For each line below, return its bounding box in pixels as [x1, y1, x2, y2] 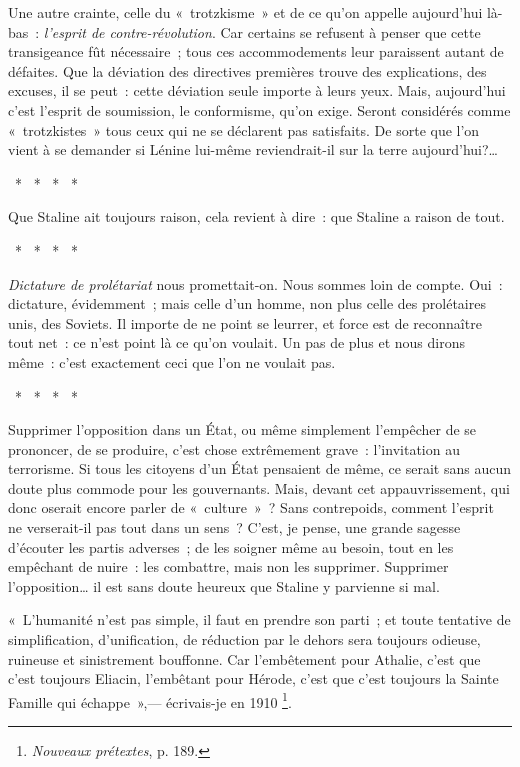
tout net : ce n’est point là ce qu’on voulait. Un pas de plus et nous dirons [8, 332, 465, 353]
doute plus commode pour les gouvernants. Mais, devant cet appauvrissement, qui [8, 477, 510, 498]
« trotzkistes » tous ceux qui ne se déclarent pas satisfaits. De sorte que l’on [8, 119, 480, 140]
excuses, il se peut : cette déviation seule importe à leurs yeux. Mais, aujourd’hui [8, 80, 506, 101]
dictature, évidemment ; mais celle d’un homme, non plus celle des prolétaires [8, 293, 486, 314]
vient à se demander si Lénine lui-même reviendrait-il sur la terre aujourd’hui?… [8, 139, 498, 160]
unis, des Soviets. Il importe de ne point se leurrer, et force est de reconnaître [8, 312, 482, 333]
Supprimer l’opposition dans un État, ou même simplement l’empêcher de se [8, 419, 477, 440]
